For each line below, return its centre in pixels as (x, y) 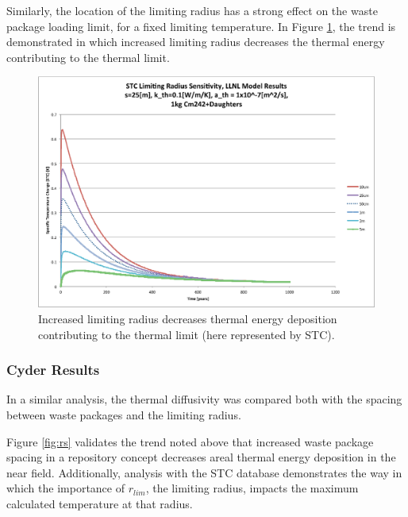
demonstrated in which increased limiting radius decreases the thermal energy (196, 42)
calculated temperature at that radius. (100, 504)
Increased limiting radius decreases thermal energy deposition (188, 319)
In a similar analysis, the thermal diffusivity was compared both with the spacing (204, 399)
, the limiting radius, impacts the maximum (252, 488)
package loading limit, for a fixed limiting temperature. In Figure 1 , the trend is (201, 26)
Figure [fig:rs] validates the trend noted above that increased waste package (190, 441)
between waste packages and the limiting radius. (124, 415)
